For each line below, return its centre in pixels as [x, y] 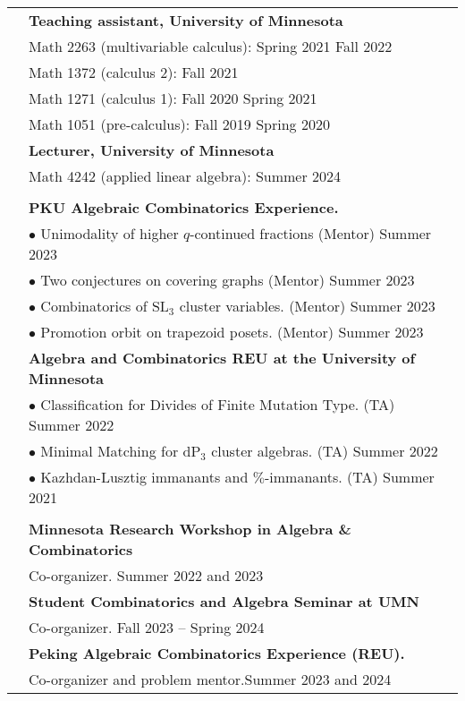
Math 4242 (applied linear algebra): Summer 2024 [185, 176]
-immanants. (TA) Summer [349, 477]
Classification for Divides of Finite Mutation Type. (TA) [218, 404]
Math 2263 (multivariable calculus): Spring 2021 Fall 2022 [211, 46]
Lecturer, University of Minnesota [152, 150]
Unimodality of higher [110, 233]
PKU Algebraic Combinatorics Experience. [184, 207]
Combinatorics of [94, 306]
